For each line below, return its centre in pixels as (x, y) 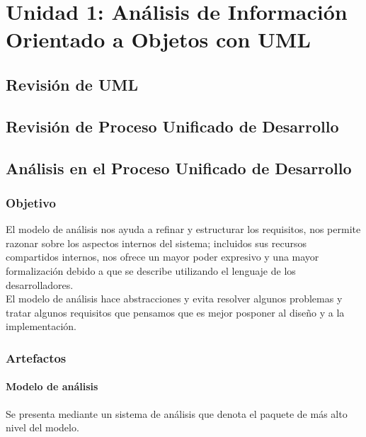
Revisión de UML (72, 84)
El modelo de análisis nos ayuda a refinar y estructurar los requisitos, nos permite (183, 229)
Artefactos (36, 357)
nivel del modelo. (42, 427)
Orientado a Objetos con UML (158, 39)
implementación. (41, 326)
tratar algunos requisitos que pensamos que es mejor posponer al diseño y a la (175, 312)
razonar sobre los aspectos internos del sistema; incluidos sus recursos (156, 243)
